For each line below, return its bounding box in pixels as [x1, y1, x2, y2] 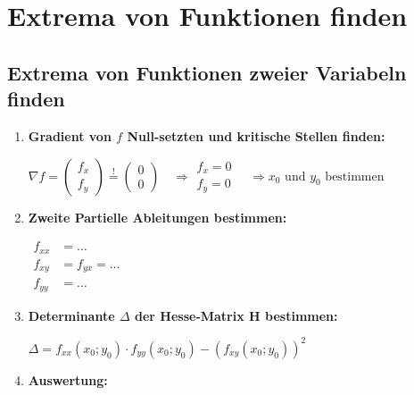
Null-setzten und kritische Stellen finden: [127, 126, 385, 145]
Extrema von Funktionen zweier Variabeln [7, 58, 407, 86]
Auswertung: [28, 370, 108, 389]
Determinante [28, 306, 115, 324]
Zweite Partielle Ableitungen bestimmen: [28, 207, 287, 226]
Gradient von [28, 126, 112, 145]
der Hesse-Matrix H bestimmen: [134, 306, 338, 324]
